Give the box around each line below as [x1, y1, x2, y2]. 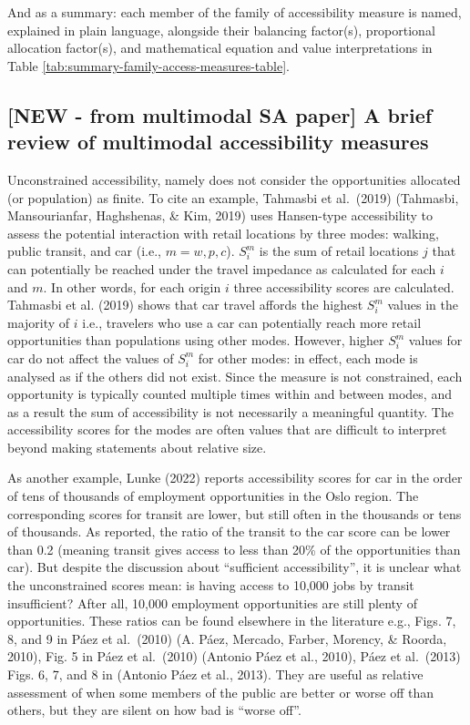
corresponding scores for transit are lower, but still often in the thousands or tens [7, 504, 462, 523]
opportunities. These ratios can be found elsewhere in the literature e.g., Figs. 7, [7, 611, 456, 630]
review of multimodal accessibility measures [7, 128, 429, 156]
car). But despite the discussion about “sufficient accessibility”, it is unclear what [7, 557, 462, 577]
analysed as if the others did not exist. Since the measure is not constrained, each [7, 366, 463, 385]
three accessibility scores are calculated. [233, 277, 455, 296]
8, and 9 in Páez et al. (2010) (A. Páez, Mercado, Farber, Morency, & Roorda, [7, 628, 447, 648]
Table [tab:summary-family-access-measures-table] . [7, 56, 291, 75]
